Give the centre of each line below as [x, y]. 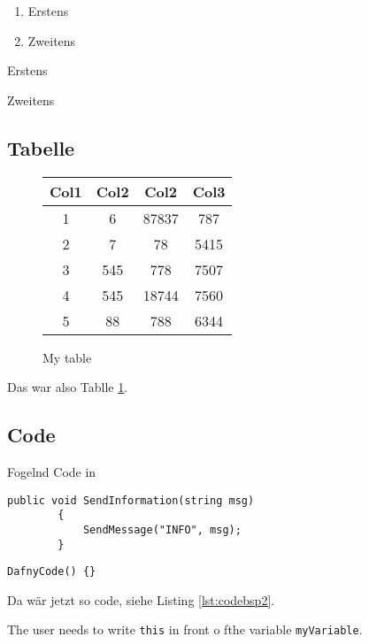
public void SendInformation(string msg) [131, 500]
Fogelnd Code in [52, 471]
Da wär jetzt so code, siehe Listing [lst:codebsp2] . [141, 599]
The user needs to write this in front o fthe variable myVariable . [185, 629]
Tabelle [41, 147]
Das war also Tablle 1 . [68, 387]
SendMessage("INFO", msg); [162, 529]
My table [67, 357]
